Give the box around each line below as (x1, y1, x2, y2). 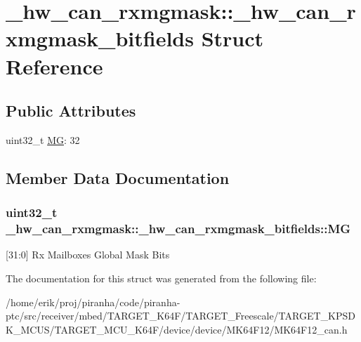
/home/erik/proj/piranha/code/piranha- (6, 294, 180, 309)
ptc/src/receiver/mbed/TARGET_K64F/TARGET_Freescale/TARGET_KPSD (6, 308, 355, 323)
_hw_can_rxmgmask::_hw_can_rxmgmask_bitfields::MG (6, 220, 351, 237)
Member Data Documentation (6, 166, 230, 188)
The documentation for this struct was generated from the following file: (6, 271, 317, 286)
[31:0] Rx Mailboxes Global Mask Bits (6, 247, 170, 262)
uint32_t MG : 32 (6, 132, 80, 147)
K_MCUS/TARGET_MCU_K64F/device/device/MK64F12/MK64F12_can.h (6, 322, 348, 336)
